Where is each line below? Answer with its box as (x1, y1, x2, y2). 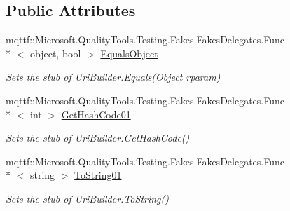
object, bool (29, 46, 81, 60)
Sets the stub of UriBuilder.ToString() (6, 191, 170, 205)
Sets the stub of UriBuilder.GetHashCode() (6, 130, 190, 145)
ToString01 (74, 168, 122, 182)
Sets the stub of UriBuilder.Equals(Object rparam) (6, 69, 221, 84)
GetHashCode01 (61, 107, 131, 121)
